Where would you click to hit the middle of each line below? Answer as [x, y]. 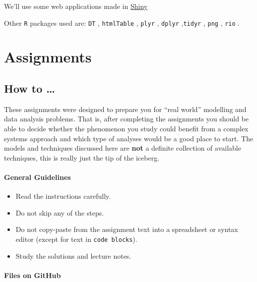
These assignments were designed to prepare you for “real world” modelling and [125, 109]
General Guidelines [37, 177]
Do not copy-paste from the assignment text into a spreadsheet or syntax [127, 229]
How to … [30, 88]
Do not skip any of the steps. [60, 212]
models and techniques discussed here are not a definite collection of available [123, 148]
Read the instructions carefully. [63, 196]
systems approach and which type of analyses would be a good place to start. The [129, 138]
